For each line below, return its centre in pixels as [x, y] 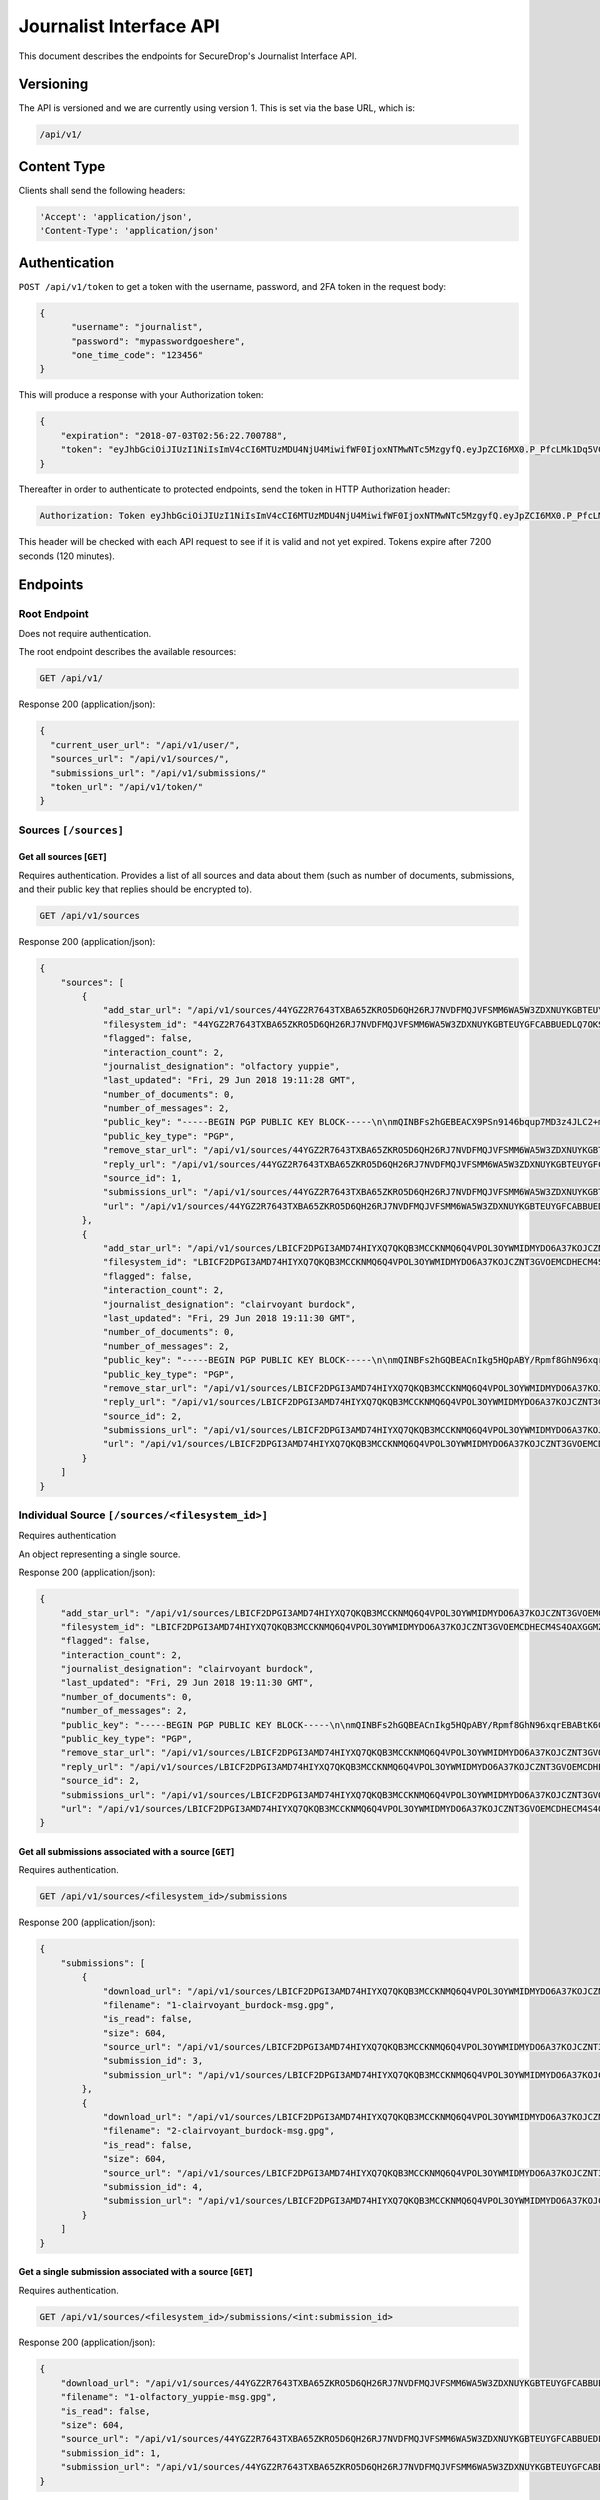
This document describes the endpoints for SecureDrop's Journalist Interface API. [187, 56]
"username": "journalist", [137, 327]
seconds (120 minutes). [66, 556]
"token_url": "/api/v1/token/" [127, 786]
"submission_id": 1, [111, 2453]
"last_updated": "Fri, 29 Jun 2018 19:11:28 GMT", [229, 1080]
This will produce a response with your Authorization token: [141, 395]
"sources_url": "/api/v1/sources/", [140, 759]
